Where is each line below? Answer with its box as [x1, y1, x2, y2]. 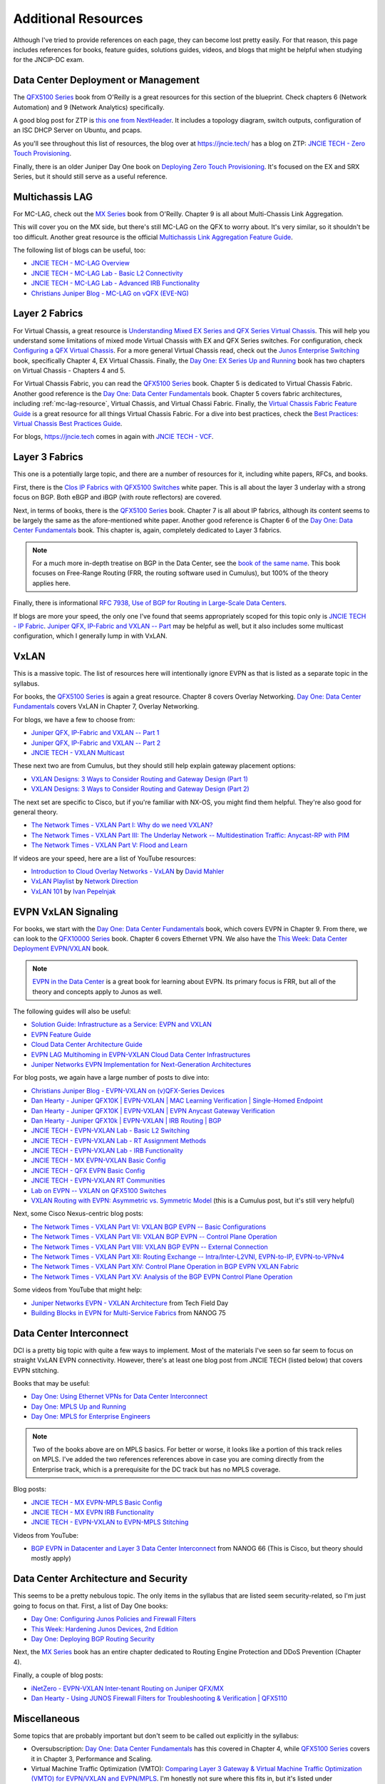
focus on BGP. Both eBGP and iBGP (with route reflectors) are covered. [13, 493, 222, 502]
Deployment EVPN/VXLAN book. [13, 944, 110, 953]
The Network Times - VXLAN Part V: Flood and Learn [31, 841, 188, 849]
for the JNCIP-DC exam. [13, 56, 85, 64]
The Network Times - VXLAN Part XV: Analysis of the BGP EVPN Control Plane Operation [31, 1272, 293, 1281]
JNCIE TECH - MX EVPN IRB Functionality [31, 1508, 155, 1516]
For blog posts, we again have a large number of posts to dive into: [13, 1073, 210, 1082]
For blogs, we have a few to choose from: [13, 715, 135, 724]
